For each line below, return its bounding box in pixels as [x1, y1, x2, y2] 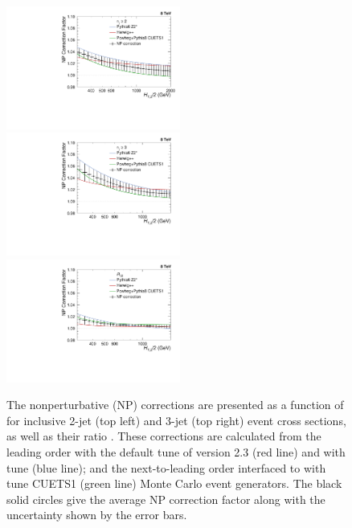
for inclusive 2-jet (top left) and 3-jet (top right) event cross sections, [6, 411, 346, 428]
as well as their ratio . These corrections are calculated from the [6, 428, 321, 444]
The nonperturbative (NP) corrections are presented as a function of [6, 396, 344, 413]
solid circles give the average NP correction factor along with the [6, 490, 325, 507]
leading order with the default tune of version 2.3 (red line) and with [6, 444, 346, 460]
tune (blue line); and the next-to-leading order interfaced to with [6, 459, 326, 476]
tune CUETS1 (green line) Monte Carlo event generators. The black [6, 475, 342, 492]
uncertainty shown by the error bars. [6, 506, 187, 523]
